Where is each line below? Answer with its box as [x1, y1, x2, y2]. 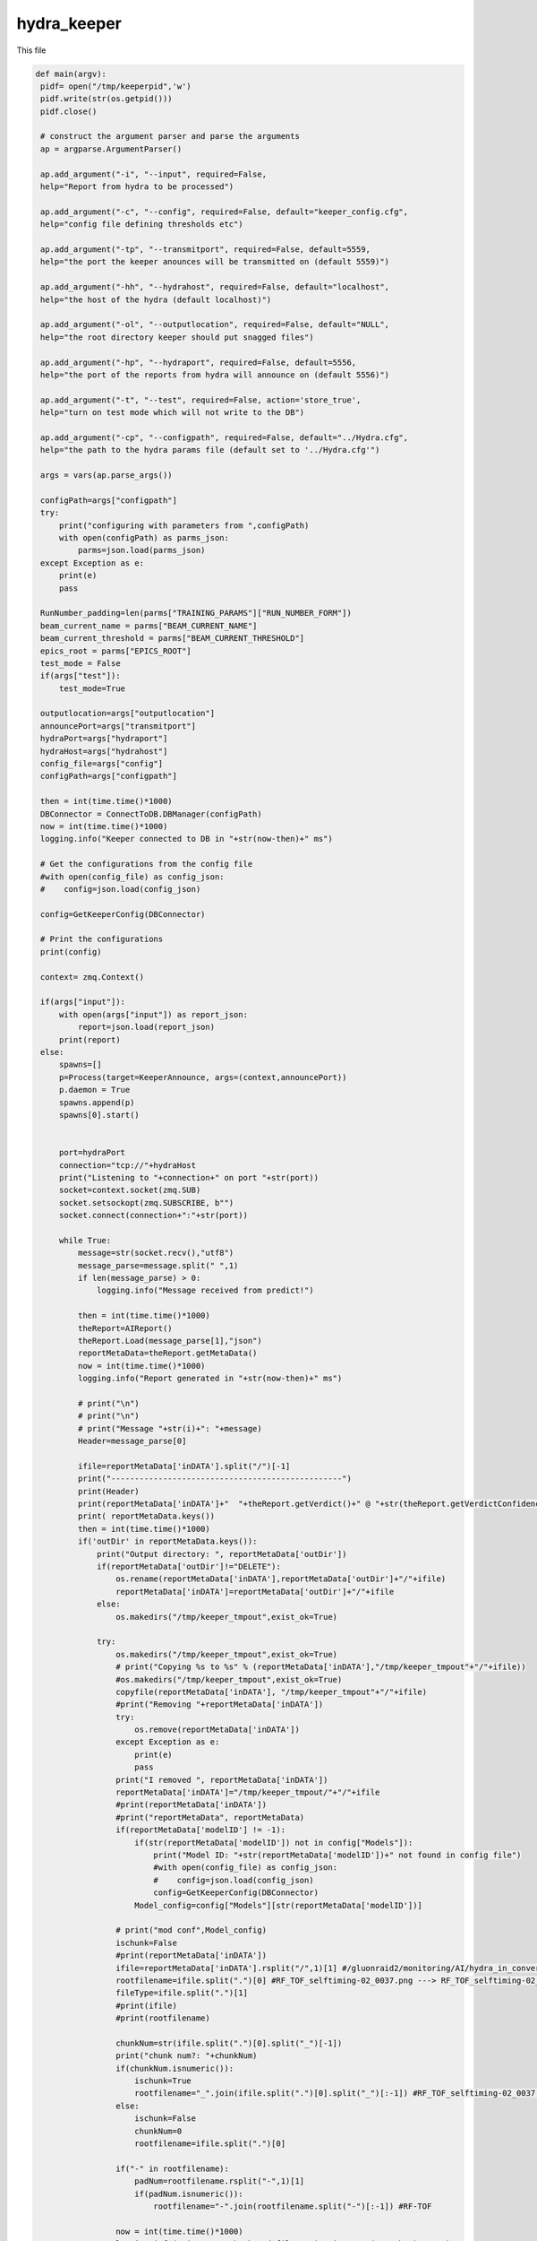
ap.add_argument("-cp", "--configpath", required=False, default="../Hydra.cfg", [40, 432, 409, 443]
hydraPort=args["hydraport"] [40, 733, 168, 744]
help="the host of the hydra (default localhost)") [40, 294, 272, 305]
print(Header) [77, 1486, 141, 1496]
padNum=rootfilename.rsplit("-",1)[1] [134, 2176, 305, 2186]
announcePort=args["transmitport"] [40, 721, 197, 731]
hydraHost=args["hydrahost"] [40, 746, 168, 757]
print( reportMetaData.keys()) [77, 1511, 215, 1521]
